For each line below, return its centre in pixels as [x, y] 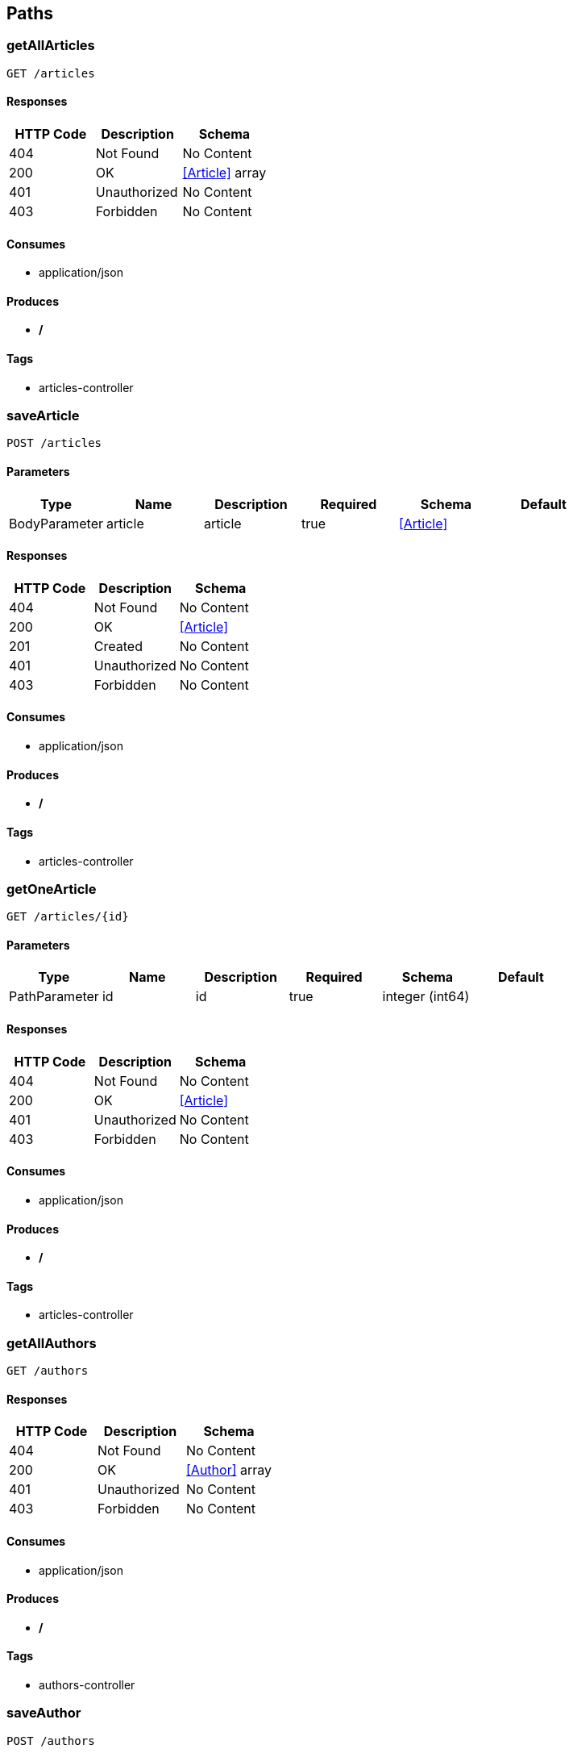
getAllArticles [51, 46]
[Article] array [224, 173]
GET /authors [48, 1371]
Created [118, 646]
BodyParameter [56, 523]
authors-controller [87, 1684]
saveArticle [43, 416]
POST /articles [54, 443]
